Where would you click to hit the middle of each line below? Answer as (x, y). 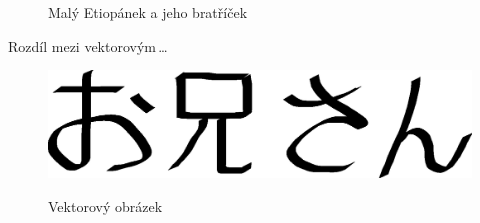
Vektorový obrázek (105, 205)
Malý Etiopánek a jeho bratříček (148, 12)
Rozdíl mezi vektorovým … (88, 45)
